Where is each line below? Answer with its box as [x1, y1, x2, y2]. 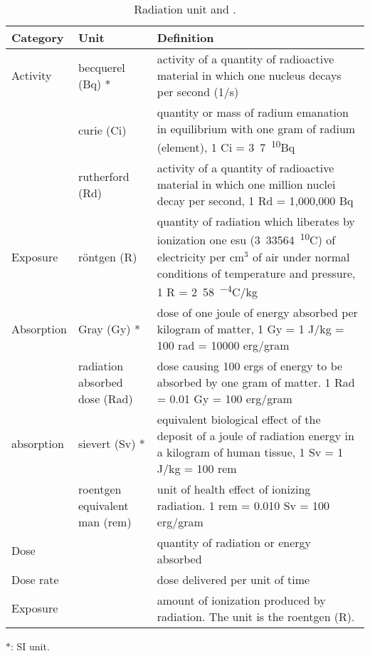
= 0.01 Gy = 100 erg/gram [157, 390, 292, 407]
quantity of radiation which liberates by [157, 213, 355, 230]
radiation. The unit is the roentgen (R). [157, 608, 355, 625]
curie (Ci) [78, 121, 127, 138]
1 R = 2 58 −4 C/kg [157, 281, 258, 300]
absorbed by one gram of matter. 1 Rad [157, 373, 355, 390]
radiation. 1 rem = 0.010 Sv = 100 [157, 496, 330, 514]
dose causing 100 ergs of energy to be [157, 357, 343, 374]
